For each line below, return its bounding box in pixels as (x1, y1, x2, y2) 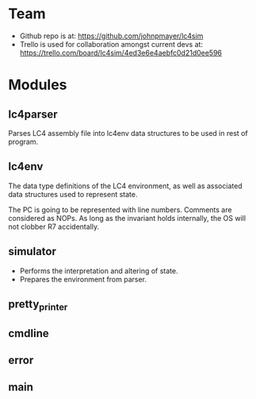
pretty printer (8, 297, 68, 313)
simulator (8, 245, 57, 258)
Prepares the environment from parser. (19, 274, 147, 284)
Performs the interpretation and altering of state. (19, 265, 178, 275)
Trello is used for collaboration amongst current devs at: (19, 39, 204, 48)
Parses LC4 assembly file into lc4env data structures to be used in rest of (8, 128, 248, 138)
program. (8, 137, 39, 146)
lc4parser (8, 107, 58, 121)
